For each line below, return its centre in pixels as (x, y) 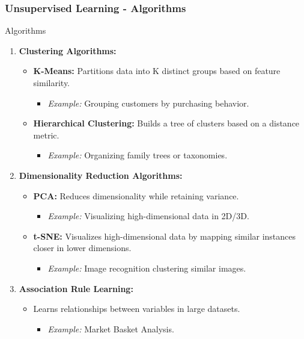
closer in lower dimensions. (82, 248)
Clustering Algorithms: (68, 50)
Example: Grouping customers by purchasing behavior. (148, 103)
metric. (46, 135)
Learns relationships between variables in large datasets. (137, 309)
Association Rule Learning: (76, 288)
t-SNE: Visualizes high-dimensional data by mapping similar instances (165, 236)
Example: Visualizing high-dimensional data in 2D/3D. (148, 216)
